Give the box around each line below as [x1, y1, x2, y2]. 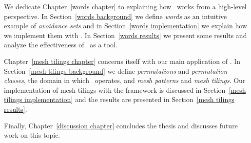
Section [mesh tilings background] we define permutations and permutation [4, 65, 228, 76]
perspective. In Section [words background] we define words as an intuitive [4, 11, 227, 21]
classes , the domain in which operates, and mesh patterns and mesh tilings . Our [4, 75, 246, 85]
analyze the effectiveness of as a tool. [4, 40, 117, 50]
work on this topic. [4, 130, 60, 140]
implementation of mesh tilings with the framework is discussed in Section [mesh [4, 84, 246, 95]
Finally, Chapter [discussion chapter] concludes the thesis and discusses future [4, 120, 238, 130]
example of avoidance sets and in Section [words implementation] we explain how [4, 20, 247, 31]
